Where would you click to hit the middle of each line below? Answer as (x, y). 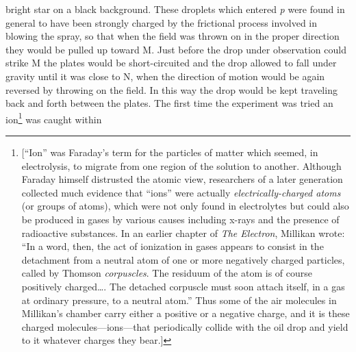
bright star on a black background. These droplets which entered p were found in (175, 9)
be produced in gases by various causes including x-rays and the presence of (180, 219)
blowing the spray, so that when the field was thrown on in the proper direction (173, 36)
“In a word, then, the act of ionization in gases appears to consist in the (173, 246)
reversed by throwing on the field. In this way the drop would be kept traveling (171, 89)
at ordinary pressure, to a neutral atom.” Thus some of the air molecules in (179, 300)
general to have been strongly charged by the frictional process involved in (162, 22)
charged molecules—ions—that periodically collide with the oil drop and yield (185, 326)
